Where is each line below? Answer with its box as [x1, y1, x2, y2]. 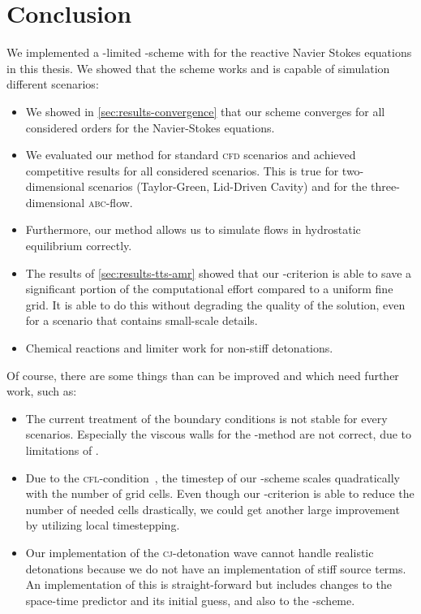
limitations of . [25, 442, 99, 458]
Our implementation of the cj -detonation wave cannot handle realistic [25, 543, 374, 560]
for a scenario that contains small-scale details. [25, 312, 258, 329]
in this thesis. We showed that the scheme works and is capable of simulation [6, 59, 390, 76]
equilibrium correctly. [25, 237, 132, 254]
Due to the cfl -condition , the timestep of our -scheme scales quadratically [25, 469, 400, 486]
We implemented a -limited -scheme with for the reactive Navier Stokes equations [6, 44, 412, 61]
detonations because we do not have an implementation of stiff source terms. [25, 560, 406, 577]
